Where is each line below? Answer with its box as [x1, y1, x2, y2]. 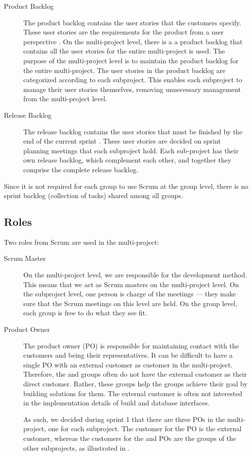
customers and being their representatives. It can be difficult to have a [23, 350, 233, 360]
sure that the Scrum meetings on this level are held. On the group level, [23, 298, 237, 308]
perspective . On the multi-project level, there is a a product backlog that [23, 36, 243, 46]
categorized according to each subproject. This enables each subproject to [23, 74, 242, 85]
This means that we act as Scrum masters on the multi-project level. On [23, 279, 239, 289]
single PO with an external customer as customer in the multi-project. [23, 359, 233, 369]
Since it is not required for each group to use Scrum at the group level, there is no [4, 181, 249, 191]
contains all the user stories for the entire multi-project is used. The [23, 46, 225, 56]
